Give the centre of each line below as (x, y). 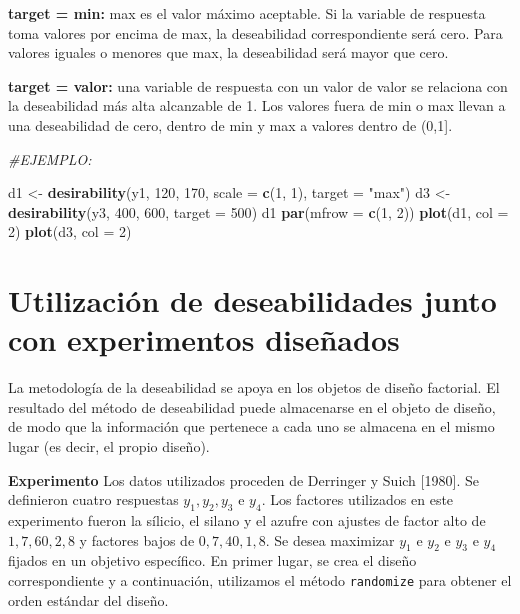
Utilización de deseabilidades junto (252, 300)
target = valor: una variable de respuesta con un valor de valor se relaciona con (258, 85)
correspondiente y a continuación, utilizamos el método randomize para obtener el (260, 580)
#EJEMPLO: (50, 158)
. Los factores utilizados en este (357, 499)
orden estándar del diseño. (88, 599)
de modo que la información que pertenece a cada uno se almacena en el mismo (251, 426)
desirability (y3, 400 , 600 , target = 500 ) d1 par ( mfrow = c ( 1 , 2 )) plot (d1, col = (258, 211)
